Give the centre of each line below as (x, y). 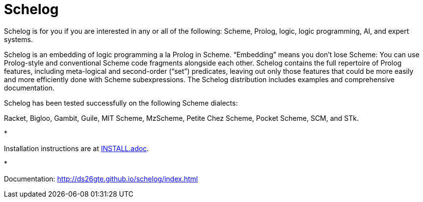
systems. (18, 39)
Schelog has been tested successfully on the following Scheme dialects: (121, 103)
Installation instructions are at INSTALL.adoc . (77, 148)
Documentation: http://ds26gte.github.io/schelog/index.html (101, 179)
